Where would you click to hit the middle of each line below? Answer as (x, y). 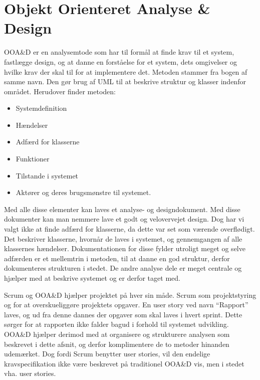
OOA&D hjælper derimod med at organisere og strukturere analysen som (117, 334)
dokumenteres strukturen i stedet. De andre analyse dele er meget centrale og (123, 268)
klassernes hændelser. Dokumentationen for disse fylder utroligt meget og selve (125, 248)
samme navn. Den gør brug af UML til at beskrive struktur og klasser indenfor (125, 81)
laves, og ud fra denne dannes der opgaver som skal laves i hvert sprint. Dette (123, 314)
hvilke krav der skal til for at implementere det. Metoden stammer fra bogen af (126, 71)
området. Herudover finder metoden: (60, 91)
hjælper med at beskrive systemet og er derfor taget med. (92, 278)
